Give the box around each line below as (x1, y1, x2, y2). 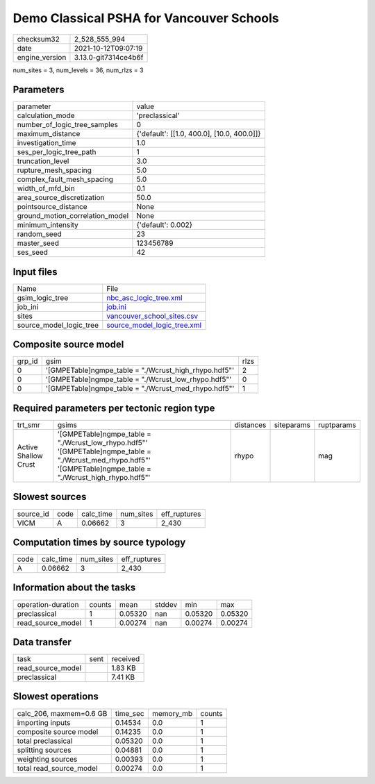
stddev (155, 599, 178, 609)
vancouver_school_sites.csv (106, 311, 199, 321)
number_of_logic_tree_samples (17, 120, 118, 130)
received (111, 654, 140, 664)
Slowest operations (12, 691, 99, 703)
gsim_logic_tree (17, 292, 69, 302)
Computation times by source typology (12, 536, 186, 548)
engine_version (17, 52, 67, 62)
